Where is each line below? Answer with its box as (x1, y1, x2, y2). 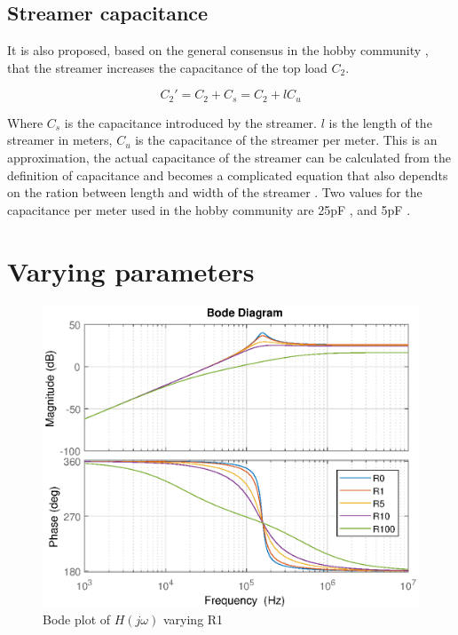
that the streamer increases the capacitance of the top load (7, 58, 328, 76)
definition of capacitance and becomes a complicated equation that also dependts (7, 165, 448, 184)
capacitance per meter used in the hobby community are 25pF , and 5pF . (7, 200, 411, 218)
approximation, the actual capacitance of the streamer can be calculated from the (7, 148, 451, 167)
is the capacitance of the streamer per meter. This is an (135, 131, 438, 149)
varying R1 (162, 610, 224, 629)
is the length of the (328, 113, 432, 131)
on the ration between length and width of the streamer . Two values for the (7, 183, 422, 202)
